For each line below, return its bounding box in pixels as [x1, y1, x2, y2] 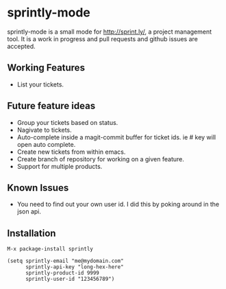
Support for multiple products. [16, 162, 103, 170]
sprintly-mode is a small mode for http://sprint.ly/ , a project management [7, 27, 212, 36]
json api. [16, 207, 42, 216]
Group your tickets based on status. [16, 118, 118, 126]
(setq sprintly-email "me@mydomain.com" [7, 257, 125, 265]
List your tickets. [16, 80, 64, 89]
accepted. [7, 42, 36, 50]
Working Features [7, 62, 86, 73]
